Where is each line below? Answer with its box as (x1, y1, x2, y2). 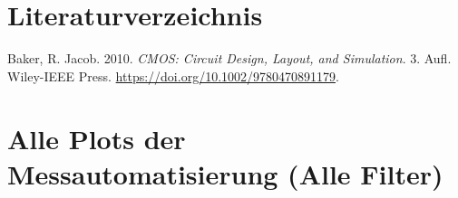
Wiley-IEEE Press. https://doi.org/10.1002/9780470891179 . (7, 66, 339, 85)
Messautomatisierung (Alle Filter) (7, 155, 443, 192)
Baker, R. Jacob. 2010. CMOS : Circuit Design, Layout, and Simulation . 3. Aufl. (7, 49, 452, 68)
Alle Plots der (7, 119, 186, 156)
